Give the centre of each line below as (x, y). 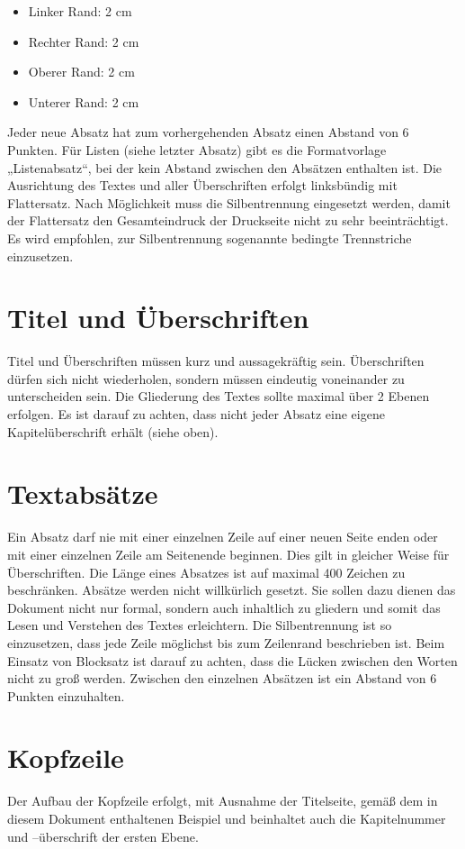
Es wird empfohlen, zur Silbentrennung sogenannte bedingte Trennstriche (210, 237)
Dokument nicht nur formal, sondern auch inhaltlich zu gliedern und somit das (224, 607)
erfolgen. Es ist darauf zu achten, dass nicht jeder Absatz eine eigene (196, 414)
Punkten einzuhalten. (66, 695)
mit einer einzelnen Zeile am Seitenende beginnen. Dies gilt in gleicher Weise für (228, 554)
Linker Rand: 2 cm (80, 11)
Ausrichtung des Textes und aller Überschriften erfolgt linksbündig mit (202, 185)
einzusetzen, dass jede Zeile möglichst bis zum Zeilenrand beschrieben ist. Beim (226, 642)
